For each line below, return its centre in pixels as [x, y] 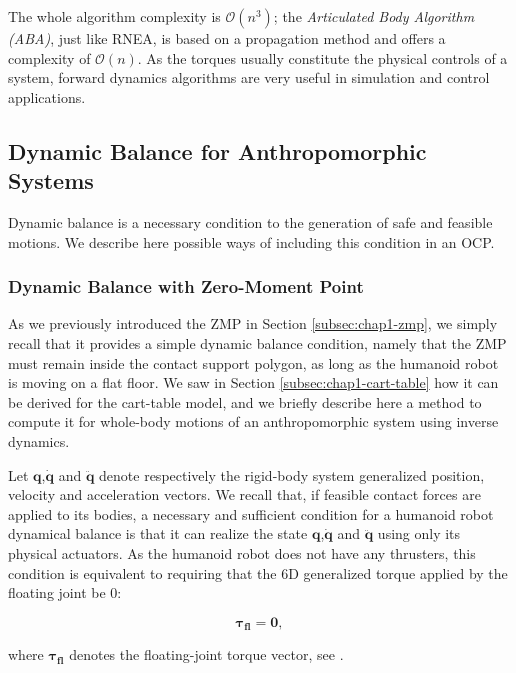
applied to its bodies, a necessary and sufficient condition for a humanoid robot [251, 513]
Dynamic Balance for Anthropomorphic [217, 150]
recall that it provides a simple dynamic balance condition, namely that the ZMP [257, 342]
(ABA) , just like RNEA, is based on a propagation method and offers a [227, 38]
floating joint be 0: [65, 592]
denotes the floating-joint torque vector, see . [206, 654]
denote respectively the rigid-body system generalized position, [292, 474]
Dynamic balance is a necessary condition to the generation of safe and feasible [250, 221]
